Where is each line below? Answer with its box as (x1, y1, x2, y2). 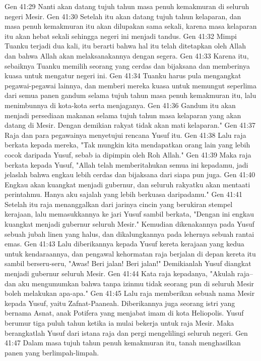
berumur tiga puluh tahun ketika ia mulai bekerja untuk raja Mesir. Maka (5, 318, 234, 328)
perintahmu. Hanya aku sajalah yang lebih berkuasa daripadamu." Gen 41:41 (5, 189, 242, 199)
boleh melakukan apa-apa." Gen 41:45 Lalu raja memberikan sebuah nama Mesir (5, 288, 255, 298)
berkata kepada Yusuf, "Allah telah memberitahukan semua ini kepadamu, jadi (5, 159, 248, 170)
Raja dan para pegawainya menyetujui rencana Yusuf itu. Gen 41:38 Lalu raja (5, 129, 246, 140)
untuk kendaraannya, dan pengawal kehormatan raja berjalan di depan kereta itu (5, 248, 256, 259)
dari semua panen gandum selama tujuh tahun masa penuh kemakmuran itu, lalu (5, 90, 256, 100)
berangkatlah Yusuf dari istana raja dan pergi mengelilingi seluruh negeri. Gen (5, 327, 248, 338)
